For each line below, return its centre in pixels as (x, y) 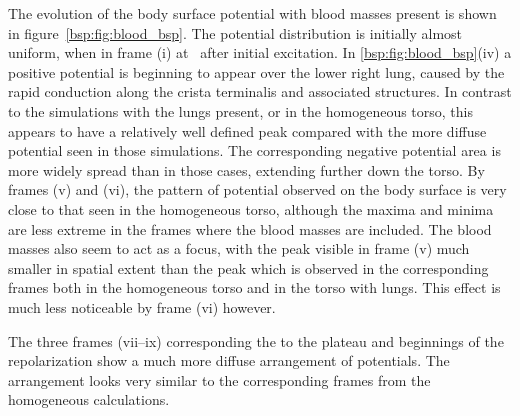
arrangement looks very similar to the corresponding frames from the (219, 379)
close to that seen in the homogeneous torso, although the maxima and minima (251, 208)
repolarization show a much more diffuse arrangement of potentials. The (229, 360)
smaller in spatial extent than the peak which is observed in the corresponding (248, 267)
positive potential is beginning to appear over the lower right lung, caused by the (256, 71)
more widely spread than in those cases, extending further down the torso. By (246, 169)
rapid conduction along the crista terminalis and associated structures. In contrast (260, 91)
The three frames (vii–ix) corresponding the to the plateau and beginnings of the (256, 340)
